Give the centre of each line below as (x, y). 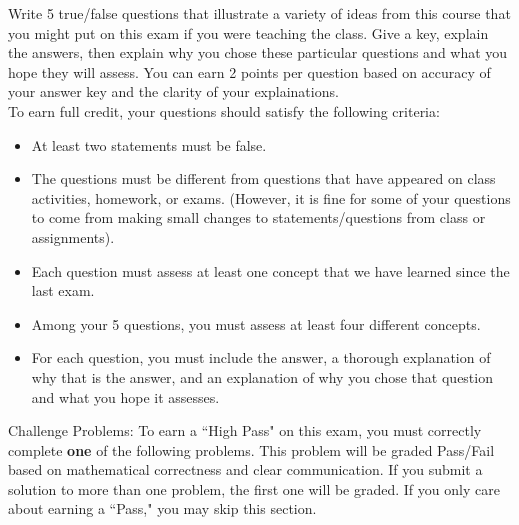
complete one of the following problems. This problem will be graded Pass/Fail (251, 449)
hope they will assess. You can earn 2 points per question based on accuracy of (249, 71)
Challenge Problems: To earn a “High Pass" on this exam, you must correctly (245, 430)
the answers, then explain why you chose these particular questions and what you (258, 52)
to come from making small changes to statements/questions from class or (258, 217)
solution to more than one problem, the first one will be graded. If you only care (254, 488)
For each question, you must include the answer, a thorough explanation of (261, 357)
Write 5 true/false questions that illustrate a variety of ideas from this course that (259, 13)
